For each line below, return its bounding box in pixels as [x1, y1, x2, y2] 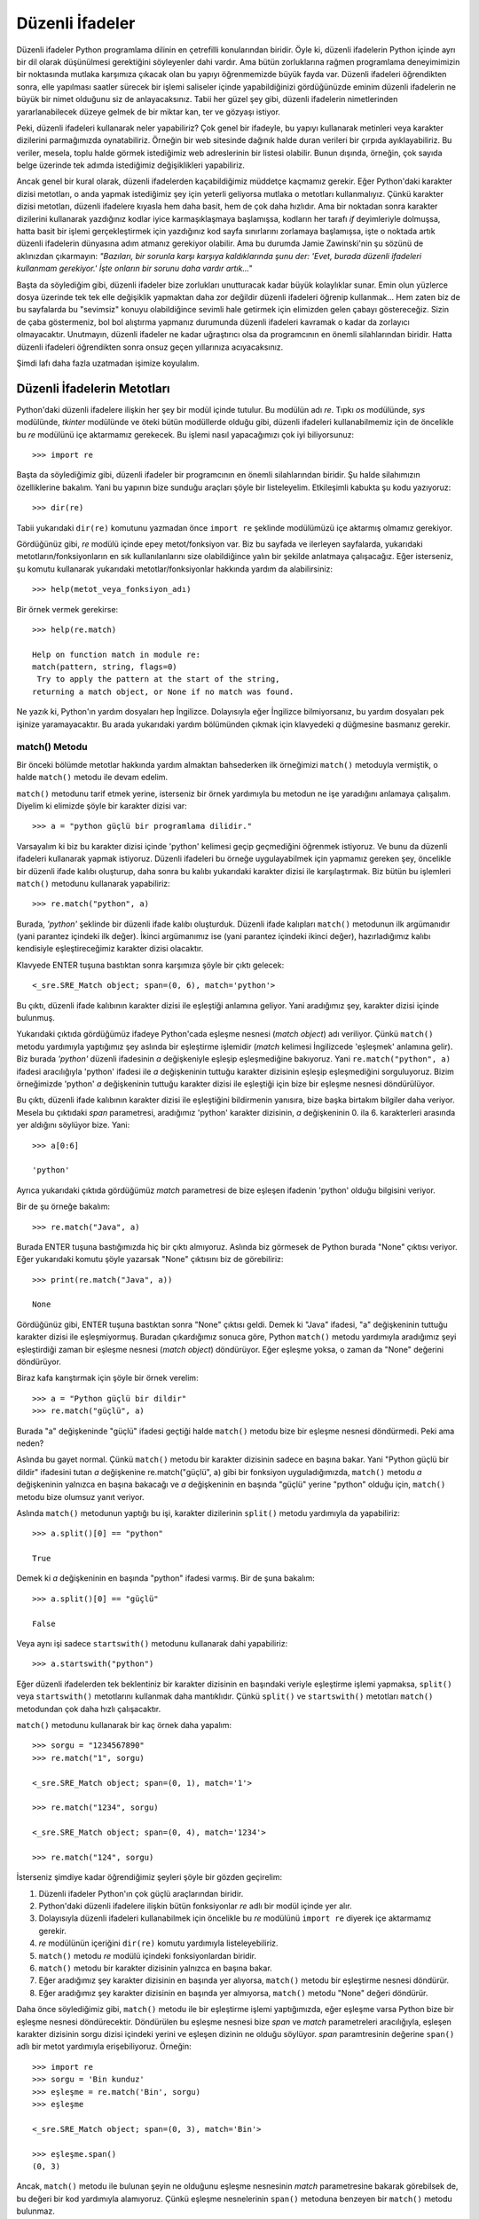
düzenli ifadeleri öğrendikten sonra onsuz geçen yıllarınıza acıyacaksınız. [16, 342, 284, 352]
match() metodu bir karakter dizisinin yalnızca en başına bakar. [38, 1962, 272, 1974]
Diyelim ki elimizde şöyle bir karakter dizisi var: [16, 800, 188, 811]
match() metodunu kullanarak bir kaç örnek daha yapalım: [16, 1720, 232, 1730]
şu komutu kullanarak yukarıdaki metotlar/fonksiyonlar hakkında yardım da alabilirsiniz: [16, 564, 333, 574]
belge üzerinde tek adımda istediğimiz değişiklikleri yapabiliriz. [16, 160, 246, 170]
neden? [16, 1438, 44, 1449]
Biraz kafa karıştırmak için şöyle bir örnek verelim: [16, 1372, 199, 1384]
